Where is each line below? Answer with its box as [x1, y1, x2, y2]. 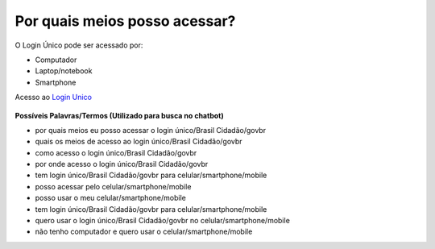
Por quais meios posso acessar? [14, 12, 236, 30]
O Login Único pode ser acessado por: [14, 40, 143, 50]
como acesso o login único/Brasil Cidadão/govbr [35, 147, 197, 157]
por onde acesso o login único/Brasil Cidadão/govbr [35, 160, 209, 169]
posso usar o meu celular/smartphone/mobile [35, 193, 187, 203]
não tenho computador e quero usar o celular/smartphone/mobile [35, 226, 253, 237]
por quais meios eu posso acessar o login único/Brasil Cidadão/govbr [35, 125, 266, 135]
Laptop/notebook [35, 66, 93, 76]
